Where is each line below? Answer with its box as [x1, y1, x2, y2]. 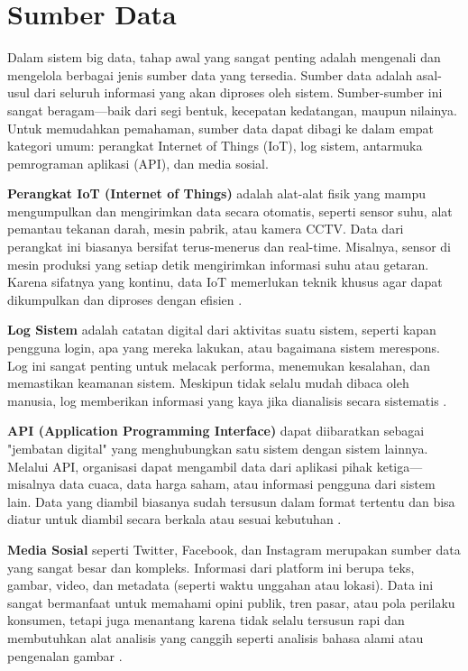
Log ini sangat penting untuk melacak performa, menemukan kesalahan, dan [7, 355, 431, 374]
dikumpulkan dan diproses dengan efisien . [7, 290, 243, 308]
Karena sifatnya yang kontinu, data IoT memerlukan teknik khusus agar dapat [7, 272, 443, 291]
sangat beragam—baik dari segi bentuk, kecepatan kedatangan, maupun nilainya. [7, 100, 457, 119]
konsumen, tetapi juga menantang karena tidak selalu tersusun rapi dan [7, 611, 405, 630]
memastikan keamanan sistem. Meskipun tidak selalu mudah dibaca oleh [7, 373, 409, 392]
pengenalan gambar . [7, 646, 123, 665]
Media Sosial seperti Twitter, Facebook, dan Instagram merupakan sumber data [7, 539, 461, 558]
